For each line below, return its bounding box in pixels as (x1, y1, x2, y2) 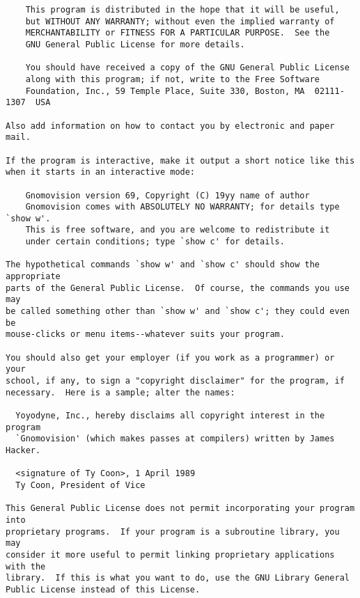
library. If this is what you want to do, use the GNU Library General (6, 573, 350, 583)
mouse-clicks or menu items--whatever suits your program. (6, 329, 285, 340)
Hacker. (6, 445, 41, 455)
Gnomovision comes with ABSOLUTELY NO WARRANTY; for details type (25, 202, 340, 212)
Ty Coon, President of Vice (15, 480, 146, 490)
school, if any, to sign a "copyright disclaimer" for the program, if (6, 376, 345, 386)
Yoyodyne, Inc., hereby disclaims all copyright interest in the (15, 410, 325, 420)
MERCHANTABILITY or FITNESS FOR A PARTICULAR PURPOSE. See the (25, 28, 330, 38)
